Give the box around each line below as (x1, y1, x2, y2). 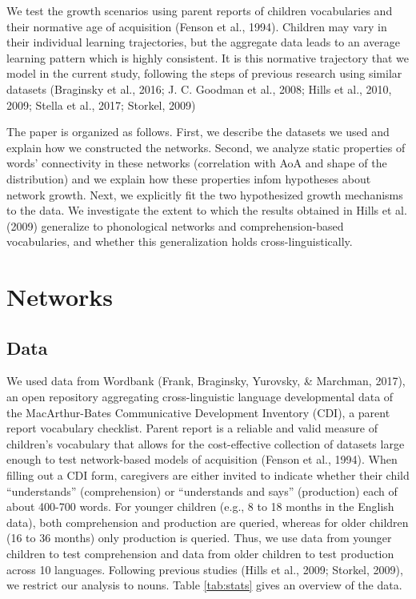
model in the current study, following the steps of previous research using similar (6, 65, 402, 82)
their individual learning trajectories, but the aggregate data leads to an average (6, 34, 400, 50)
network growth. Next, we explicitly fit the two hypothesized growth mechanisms (6, 186, 403, 203)
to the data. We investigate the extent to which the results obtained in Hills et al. (6, 202, 407, 219)
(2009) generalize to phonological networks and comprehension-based (6, 217, 344, 234)
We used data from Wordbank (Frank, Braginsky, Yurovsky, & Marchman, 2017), (6, 372, 406, 389)
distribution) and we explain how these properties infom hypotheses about (6, 170, 371, 187)
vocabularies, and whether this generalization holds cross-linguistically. (6, 233, 353, 250)
